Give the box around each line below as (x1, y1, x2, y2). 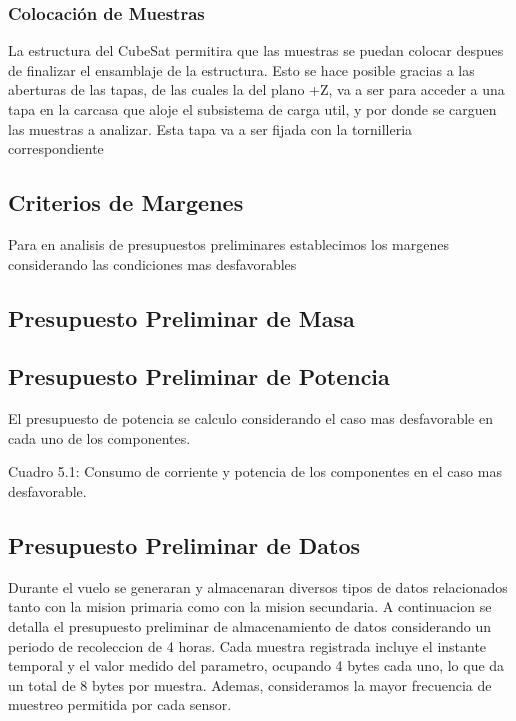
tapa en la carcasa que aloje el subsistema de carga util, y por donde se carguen (8, 99, 497, 119)
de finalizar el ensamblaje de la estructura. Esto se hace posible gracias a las (8, 59, 475, 80)
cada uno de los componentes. (8, 427, 191, 448)
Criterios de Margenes (8, 187, 244, 218)
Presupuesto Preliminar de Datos (8, 529, 361, 560)
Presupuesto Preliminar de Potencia (8, 361, 390, 392)
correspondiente (8, 138, 104, 159)
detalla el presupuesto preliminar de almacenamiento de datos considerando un (8, 615, 492, 636)
